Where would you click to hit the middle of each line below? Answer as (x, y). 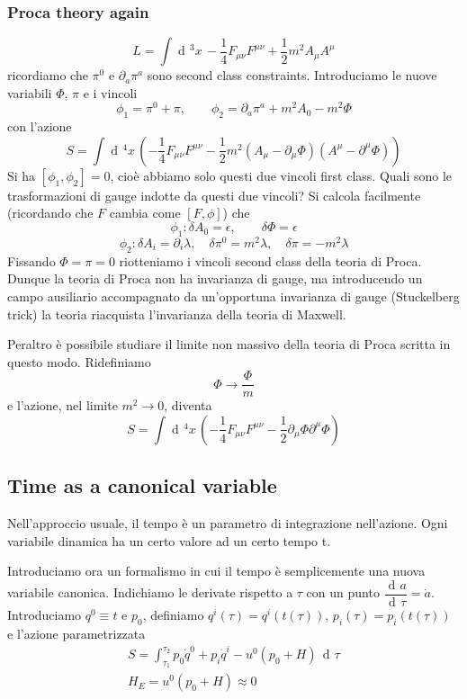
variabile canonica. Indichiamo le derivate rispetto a (150, 592)
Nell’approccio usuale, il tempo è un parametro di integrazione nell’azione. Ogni (228, 523)
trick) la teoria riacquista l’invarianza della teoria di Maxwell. (177, 314)
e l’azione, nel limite (63, 405)
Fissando (31, 260)
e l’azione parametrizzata (76, 633)
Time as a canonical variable (142, 485)
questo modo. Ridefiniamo (79, 361)
